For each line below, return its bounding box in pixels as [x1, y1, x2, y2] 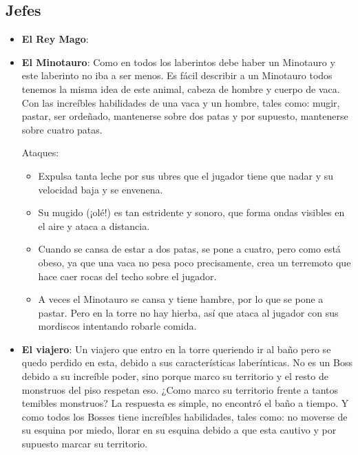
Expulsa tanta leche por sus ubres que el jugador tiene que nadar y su [38, 168, 334, 182]
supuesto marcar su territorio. [21, 436, 148, 451]
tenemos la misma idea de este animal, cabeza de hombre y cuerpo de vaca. [21, 81, 340, 96]
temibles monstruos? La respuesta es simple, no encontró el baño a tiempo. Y [21, 396, 349, 410]
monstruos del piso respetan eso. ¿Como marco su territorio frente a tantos [21, 382, 339, 396]
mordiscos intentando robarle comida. [38, 319, 197, 333]
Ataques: [21, 145, 59, 160]
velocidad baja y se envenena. [38, 182, 163, 196]
